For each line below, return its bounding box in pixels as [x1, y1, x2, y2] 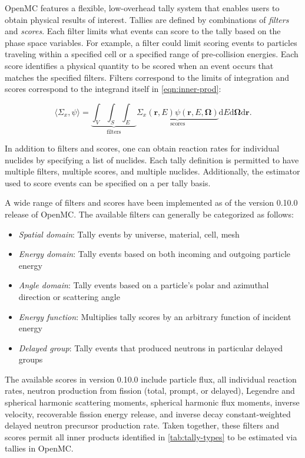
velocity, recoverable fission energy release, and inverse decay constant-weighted [5, 407, 291, 420]
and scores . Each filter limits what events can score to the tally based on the [5, 25, 281, 37]
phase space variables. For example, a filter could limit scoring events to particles [5, 36, 297, 48]
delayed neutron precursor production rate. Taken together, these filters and [5, 419, 280, 431]
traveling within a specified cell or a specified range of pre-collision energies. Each [5, 48, 299, 60]
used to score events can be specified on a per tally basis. [5, 176, 211, 189]
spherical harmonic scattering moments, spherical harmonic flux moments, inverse [5, 396, 300, 408]
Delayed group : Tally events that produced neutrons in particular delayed [18, 341, 283, 354]
